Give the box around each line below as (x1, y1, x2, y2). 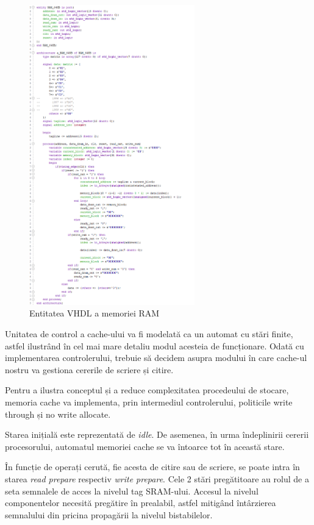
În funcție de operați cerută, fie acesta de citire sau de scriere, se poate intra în (5, 460, 300, 473)
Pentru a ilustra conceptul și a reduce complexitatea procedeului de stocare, (5, 384, 289, 396)
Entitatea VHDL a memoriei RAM (29, 307, 160, 320)
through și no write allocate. (5, 407, 111, 420)
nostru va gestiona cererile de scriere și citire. (5, 363, 174, 376)
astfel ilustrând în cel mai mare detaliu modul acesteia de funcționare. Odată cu (5, 339, 304, 352)
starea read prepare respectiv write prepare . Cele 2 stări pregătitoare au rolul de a (5, 472, 309, 485)
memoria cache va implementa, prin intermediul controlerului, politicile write (5, 395, 293, 408)
